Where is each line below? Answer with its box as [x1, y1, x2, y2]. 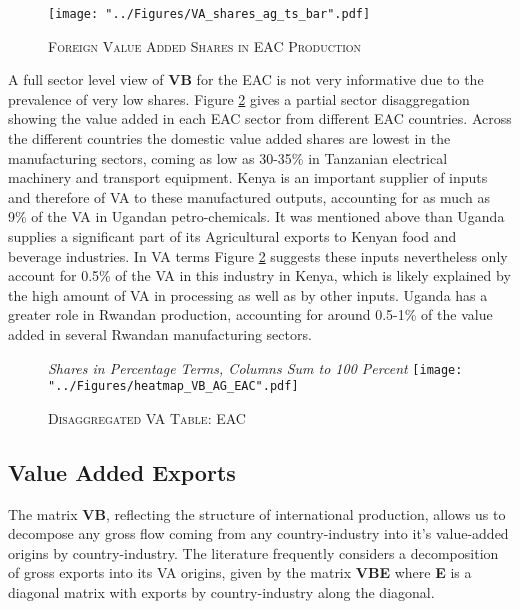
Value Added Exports [8, 456, 236, 487]
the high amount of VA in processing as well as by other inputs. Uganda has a [8, 284, 488, 305]
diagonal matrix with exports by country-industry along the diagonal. [8, 582, 435, 603]
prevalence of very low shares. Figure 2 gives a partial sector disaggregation [8, 88, 470, 109]
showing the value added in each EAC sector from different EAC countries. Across [8, 108, 512, 129]
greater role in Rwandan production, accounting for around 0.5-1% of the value [8, 304, 493, 325]
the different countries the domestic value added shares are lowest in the [8, 128, 451, 149]
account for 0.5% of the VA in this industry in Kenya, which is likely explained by [8, 265, 511, 286]
